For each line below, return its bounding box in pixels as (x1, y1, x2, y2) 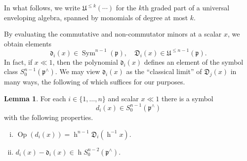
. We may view (55, 66, 100, 77)
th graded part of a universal (142, 2, 230, 12)
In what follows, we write (4, 2, 81, 12)
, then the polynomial (52, 56, 118, 67)
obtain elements (4, 38, 52, 48)
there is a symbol (161, 93, 213, 103)
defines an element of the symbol (144, 56, 244, 67)
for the (116, 2, 136, 12)
